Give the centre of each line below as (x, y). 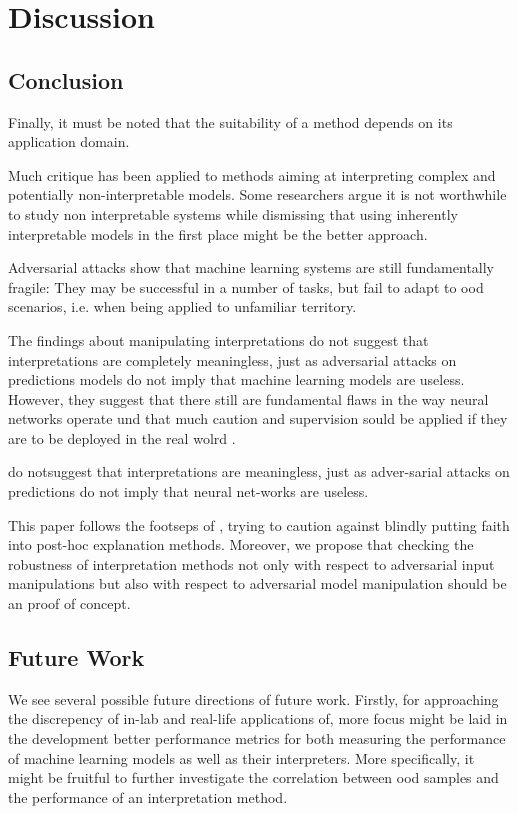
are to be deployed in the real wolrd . (122, 437)
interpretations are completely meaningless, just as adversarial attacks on (232, 359)
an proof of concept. (69, 603)
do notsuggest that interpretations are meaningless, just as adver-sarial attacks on (259, 471)
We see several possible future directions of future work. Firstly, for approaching (253, 698)
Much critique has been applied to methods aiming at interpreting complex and (252, 174)
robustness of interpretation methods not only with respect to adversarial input (251, 563)
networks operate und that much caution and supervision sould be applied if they (258, 418)
